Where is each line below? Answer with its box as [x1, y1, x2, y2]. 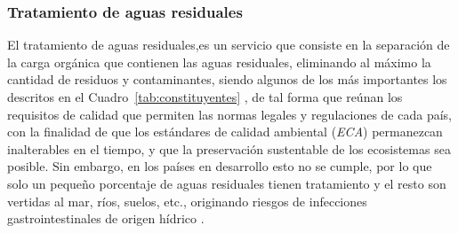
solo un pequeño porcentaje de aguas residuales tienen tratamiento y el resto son [7, 174, 446, 192]
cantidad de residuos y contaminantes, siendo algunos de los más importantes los [7, 70, 447, 89]
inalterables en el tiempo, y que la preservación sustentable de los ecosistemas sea [7, 139, 451, 158]
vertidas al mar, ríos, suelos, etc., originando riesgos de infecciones [7, 191, 367, 210]
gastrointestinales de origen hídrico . [7, 209, 205, 228]
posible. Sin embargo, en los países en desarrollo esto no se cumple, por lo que [7, 157, 432, 175]
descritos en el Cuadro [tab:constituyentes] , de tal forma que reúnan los [7, 88, 403, 105]
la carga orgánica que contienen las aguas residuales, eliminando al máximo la [7, 52, 431, 71]
